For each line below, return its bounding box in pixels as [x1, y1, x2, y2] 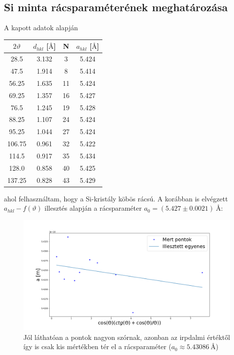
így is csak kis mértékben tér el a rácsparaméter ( [23, 341, 172, 352]
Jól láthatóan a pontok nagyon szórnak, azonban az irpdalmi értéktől [23, 332, 230, 342]
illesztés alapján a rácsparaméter [44, 203, 142, 213]
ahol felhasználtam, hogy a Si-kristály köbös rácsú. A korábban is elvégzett [4, 193, 228, 203]
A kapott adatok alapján [4, 22, 78, 33]
